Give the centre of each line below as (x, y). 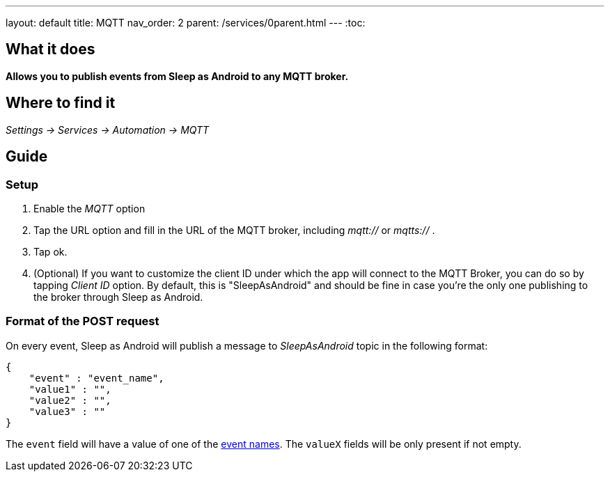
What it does (50, 49)
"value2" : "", (70, 400)
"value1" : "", (70, 389)
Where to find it (61, 103)
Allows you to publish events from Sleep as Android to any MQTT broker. (177, 76)
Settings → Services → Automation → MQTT (108, 130)
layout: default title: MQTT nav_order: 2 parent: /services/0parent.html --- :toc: (186, 23)
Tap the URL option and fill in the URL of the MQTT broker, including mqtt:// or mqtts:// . (234, 230)
